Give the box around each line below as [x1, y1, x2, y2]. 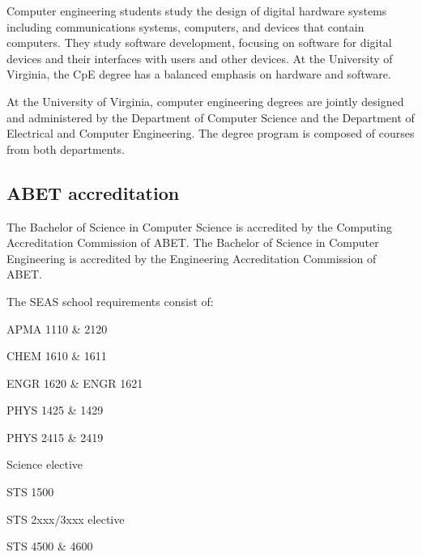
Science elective [6, 456, 83, 473]
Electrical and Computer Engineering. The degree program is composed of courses [6, 125, 415, 142]
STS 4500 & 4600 [6, 538, 93, 555]
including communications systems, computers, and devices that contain [6, 18, 364, 35]
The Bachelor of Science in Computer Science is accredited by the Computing [6, 218, 392, 235]
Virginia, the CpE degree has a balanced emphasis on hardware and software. [6, 66, 391, 83]
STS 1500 [6, 483, 54, 500]
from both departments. [6, 140, 126, 157]
